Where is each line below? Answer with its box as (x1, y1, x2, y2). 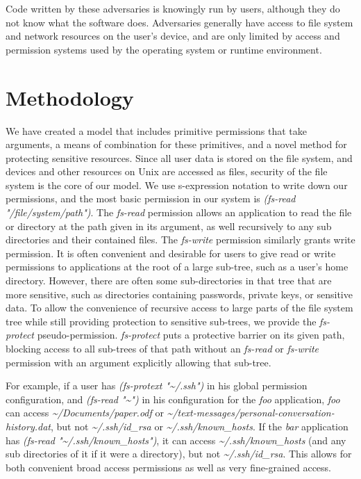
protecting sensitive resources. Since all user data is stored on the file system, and (6, 150, 353, 165)
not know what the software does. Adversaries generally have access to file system (6, 15, 353, 29)
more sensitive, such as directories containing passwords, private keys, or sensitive (6, 286, 353, 301)
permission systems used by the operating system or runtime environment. (6, 42, 322, 56)
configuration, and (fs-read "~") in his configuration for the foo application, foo (6, 391, 340, 406)
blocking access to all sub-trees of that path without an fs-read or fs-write (6, 341, 319, 355)
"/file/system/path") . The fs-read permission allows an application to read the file (6, 205, 352, 220)
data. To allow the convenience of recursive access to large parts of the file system (6, 300, 353, 315)
